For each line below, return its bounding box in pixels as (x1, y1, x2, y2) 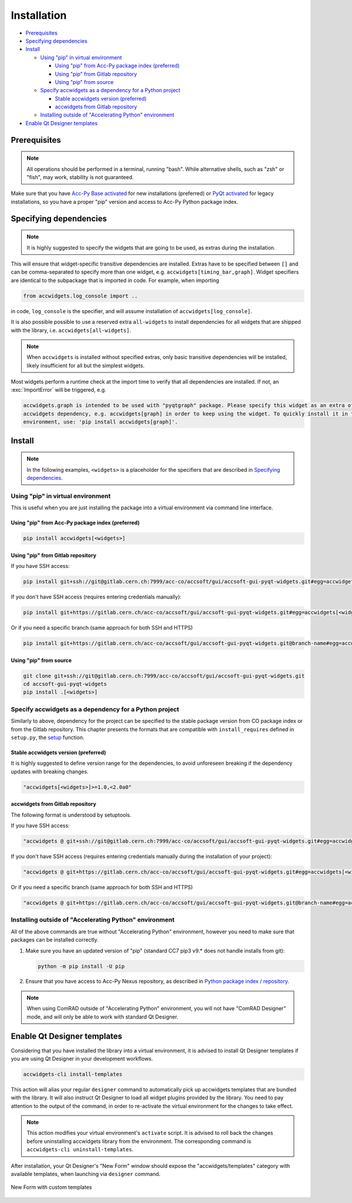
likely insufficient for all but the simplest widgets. (26, 362, 145, 369)
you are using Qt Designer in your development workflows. (11, 1055, 153, 1062)
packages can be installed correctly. (11, 936, 99, 943)
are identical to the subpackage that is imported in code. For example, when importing (11, 277, 219, 284)
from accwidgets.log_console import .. (23, 293, 138, 299)
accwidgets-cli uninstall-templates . (26, 1146, 134, 1153)
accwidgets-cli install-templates (23, 1071, 123, 1077)
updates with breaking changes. (11, 768, 89, 775)
